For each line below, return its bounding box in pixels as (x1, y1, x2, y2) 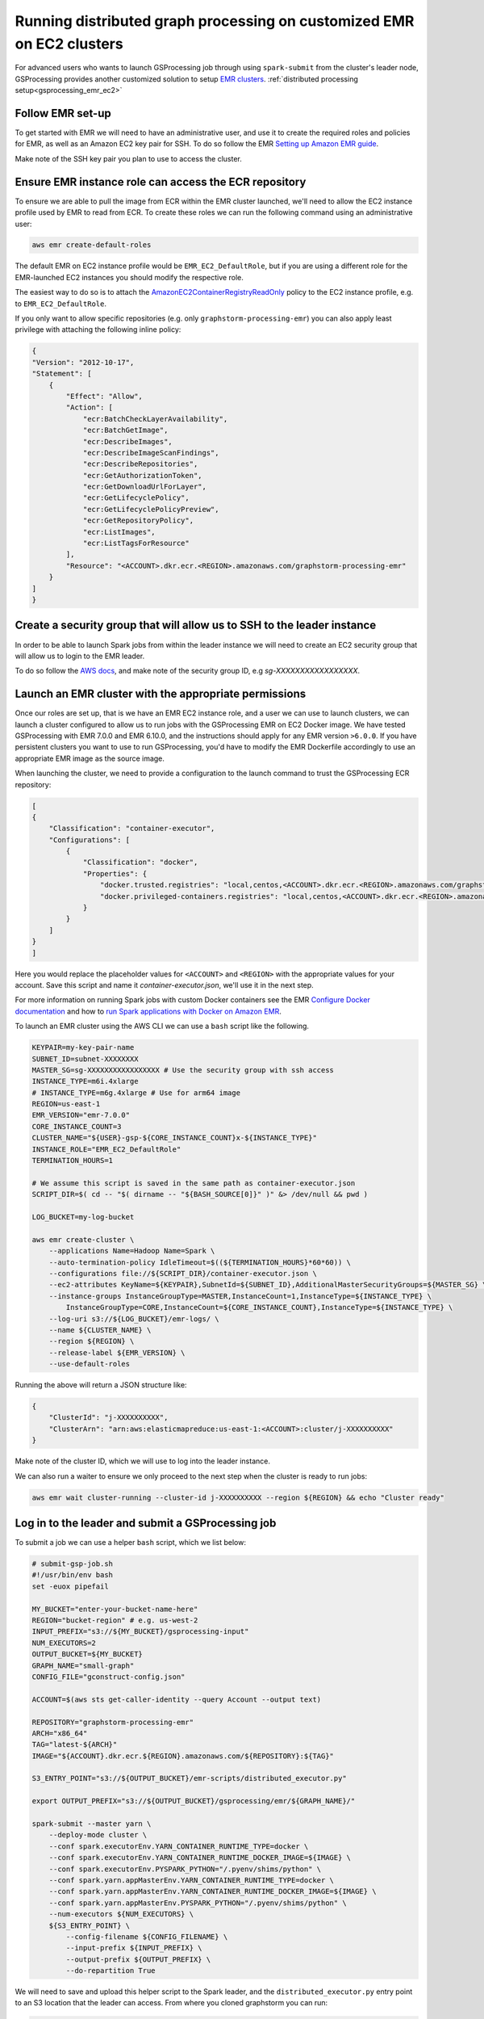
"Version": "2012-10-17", (31, 358, 135, 367)
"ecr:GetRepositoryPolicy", (82, 516, 194, 525)
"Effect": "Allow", (65, 392, 143, 401)
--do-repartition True (65, 1967, 156, 1975)
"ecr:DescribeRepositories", (82, 460, 198, 468)
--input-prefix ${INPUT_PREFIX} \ (65, 1943, 202, 1953)
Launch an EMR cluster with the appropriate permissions (15, 687, 307, 701)
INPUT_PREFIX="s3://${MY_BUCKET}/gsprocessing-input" (31, 1627, 249, 1636)
